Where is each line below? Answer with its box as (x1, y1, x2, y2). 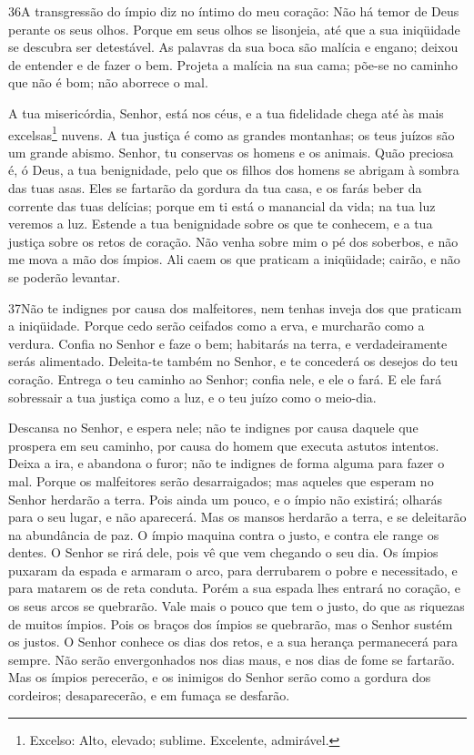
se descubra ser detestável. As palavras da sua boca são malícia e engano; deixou (8, 37, 459, 56)
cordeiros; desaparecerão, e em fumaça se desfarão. (8, 686, 290, 705)
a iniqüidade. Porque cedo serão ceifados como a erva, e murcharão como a (8, 316, 425, 335)
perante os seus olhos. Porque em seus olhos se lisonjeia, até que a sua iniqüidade (8, 19, 460, 38)
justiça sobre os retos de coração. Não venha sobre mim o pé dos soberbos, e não (8, 231, 459, 250)
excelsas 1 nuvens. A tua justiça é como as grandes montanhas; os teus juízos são (8, 122, 455, 144)
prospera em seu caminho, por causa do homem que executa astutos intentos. (8, 435, 439, 454)
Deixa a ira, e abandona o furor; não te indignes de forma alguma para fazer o (8, 454, 445, 473)
